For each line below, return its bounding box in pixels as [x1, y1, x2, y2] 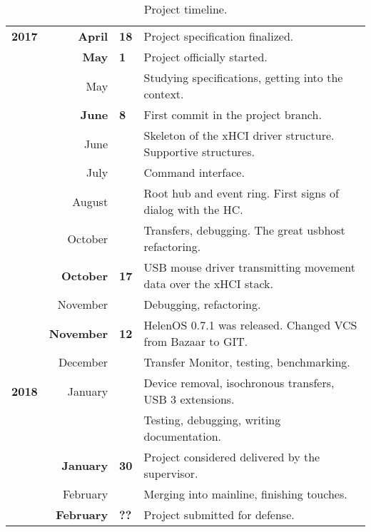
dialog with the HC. [143, 201, 243, 218]
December [58, 354, 108, 370]
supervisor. [143, 465, 198, 481]
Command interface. [143, 164, 245, 180]
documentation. [143, 428, 221, 444]
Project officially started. [143, 48, 268, 65]
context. [143, 86, 184, 102]
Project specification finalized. [143, 28, 294, 44]
